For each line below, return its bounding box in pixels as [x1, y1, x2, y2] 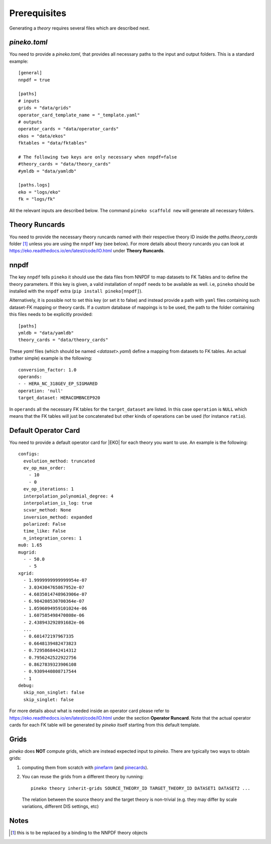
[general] [18, 70, 42, 76]
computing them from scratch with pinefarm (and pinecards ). [22, 764, 149, 770]
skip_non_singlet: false [23, 690, 85, 696]
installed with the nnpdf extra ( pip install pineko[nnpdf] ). [9, 288, 143, 294]
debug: [18, 683, 35, 689]
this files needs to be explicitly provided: [9, 311, 93, 317]
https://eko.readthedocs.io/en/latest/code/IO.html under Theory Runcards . [9, 248, 165, 254]
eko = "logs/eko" [18, 189, 61, 195]
